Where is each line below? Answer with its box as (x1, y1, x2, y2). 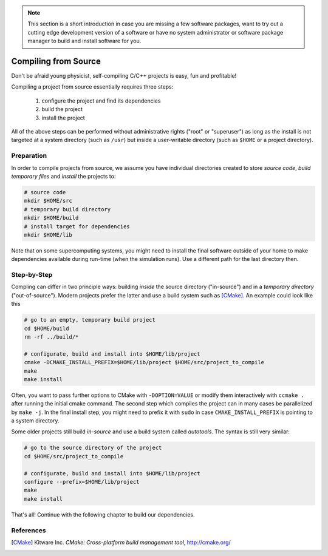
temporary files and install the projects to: (11, 172, 116, 180)
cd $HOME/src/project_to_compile (24, 453, 124, 459)
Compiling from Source (11, 56, 101, 66)
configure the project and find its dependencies (41, 97, 161, 104)
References (11, 526, 46, 534)
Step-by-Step (11, 271, 53, 279)
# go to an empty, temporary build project (24, 316, 156, 324)
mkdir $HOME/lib (24, 231, 73, 238)
